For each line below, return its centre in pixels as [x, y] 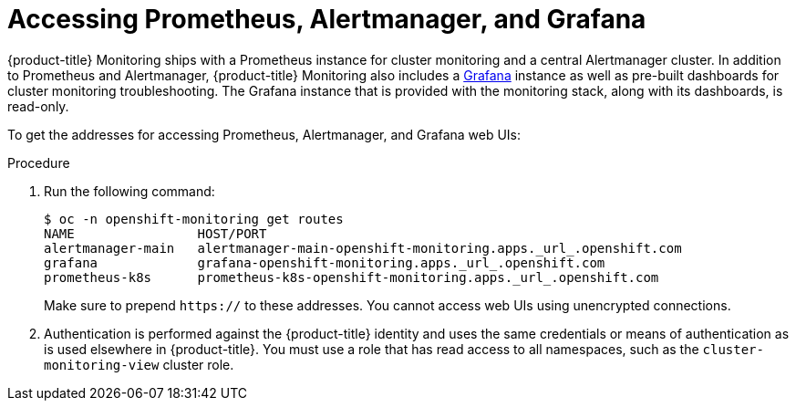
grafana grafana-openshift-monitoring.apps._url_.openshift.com [325, 262]
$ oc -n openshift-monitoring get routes [194, 219]
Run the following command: [129, 191]
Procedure [39, 162]
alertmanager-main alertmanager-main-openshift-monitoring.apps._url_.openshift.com [363, 248]
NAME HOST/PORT [155, 233]
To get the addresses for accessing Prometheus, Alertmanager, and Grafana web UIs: [264, 134]
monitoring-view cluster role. [139, 364]
